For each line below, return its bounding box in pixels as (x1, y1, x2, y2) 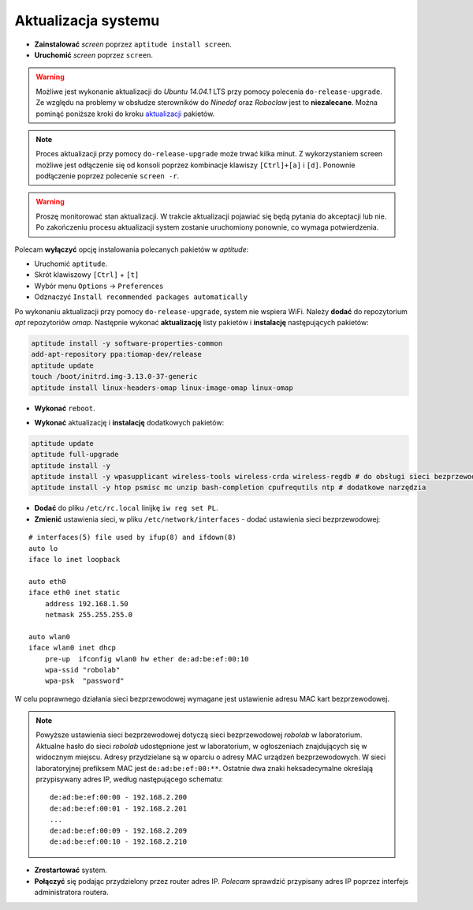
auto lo (28, 544, 58, 552)
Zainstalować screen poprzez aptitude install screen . (34, 39, 233, 49)
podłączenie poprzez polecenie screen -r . (35, 171, 180, 181)
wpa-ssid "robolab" (44, 665, 121, 674)
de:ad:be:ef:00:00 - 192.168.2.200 (50, 793, 188, 802)
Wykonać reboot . (34, 403, 96, 413)
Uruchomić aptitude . (34, 259, 108, 268)
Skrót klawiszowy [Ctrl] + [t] (34, 270, 140, 279)
